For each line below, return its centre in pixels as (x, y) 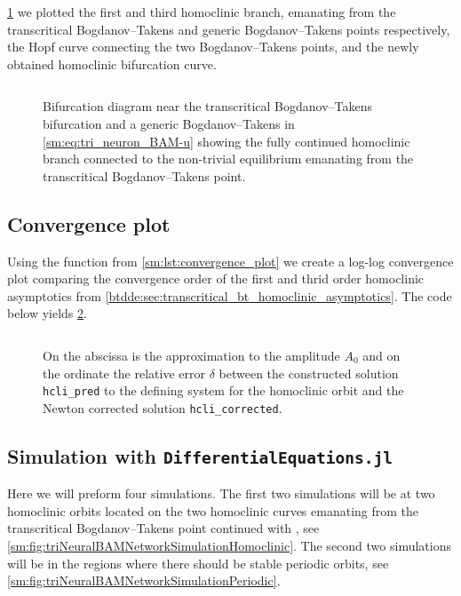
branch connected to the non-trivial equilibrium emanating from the (228, 159)
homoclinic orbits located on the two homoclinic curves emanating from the (213, 510)
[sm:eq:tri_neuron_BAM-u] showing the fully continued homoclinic (227, 141)
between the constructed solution (309, 373)
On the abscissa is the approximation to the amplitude (191, 355)
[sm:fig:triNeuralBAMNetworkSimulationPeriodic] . (144, 580)
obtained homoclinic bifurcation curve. (112, 64)
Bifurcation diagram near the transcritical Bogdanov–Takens (207, 106)
